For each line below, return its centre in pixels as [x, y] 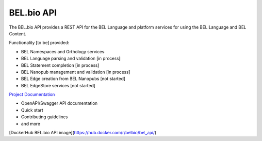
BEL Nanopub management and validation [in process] [76, 72]
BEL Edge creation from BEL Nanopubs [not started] [73, 79]
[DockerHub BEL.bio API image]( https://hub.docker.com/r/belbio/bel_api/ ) [83, 133]
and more [31, 124]
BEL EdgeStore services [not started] [58, 85]
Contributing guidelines [44, 117]
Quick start [32, 110]
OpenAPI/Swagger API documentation [59, 103]
